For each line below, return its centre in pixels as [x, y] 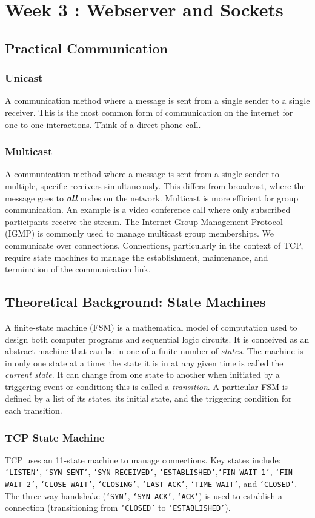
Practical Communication [86, 48]
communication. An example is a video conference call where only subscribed [148, 210]
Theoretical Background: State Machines [135, 302]
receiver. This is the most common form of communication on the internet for [149, 112]
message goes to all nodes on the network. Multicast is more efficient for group [152, 197]
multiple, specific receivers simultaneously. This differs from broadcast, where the [155, 185]
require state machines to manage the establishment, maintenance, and [137, 257]
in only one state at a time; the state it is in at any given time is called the [144, 362]
